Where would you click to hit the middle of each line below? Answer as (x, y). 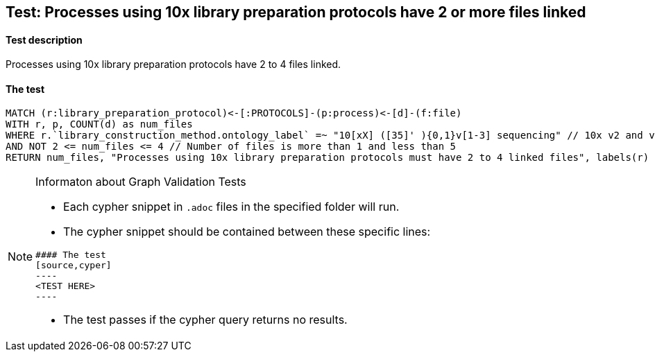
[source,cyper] (74, 265)
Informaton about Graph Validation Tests (141, 182)
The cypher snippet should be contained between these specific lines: (247, 232)
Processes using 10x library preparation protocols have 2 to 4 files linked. (173, 64)
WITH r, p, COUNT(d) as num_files (99, 124)
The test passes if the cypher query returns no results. (205, 320)
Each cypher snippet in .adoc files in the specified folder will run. (231, 207)
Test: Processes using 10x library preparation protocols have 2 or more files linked (296, 12)
